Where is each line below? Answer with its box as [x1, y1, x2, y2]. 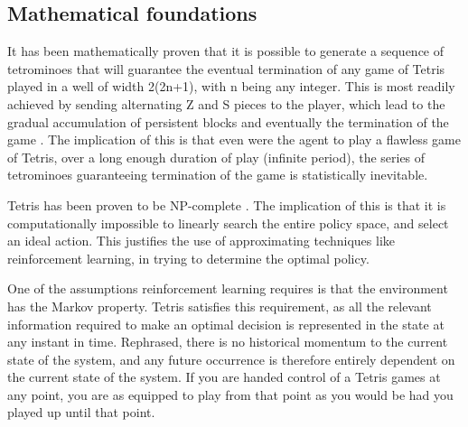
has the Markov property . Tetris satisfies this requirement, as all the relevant [7, 296, 432, 315]
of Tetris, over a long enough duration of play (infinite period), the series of [7, 147, 426, 166]
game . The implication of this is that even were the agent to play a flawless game [7, 130, 461, 149]
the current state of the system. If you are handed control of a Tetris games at [7, 367, 441, 386]
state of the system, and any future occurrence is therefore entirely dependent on [7, 349, 455, 368]
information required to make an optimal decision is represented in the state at [7, 314, 445, 333]
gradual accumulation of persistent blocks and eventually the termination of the [7, 112, 449, 131]
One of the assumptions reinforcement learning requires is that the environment [7, 279, 448, 298]
